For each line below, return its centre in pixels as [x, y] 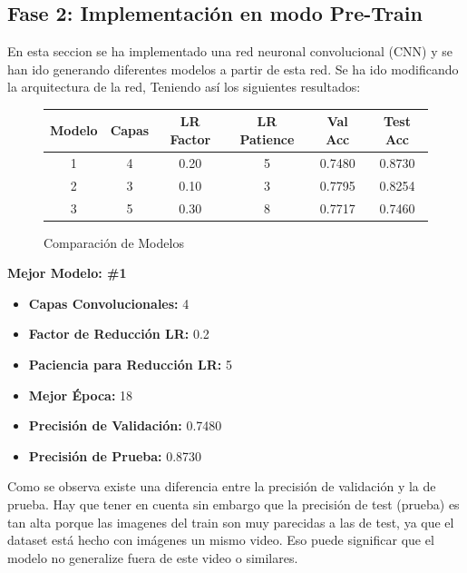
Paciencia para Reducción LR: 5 [130, 365]
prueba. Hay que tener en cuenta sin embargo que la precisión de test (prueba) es [233, 504]
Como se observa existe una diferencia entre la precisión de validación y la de [222, 486]
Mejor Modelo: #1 [67, 273]
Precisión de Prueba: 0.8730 [115, 455]
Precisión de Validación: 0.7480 [125, 425]
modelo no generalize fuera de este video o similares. [153, 557]
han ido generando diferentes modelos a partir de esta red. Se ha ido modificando [233, 69]
